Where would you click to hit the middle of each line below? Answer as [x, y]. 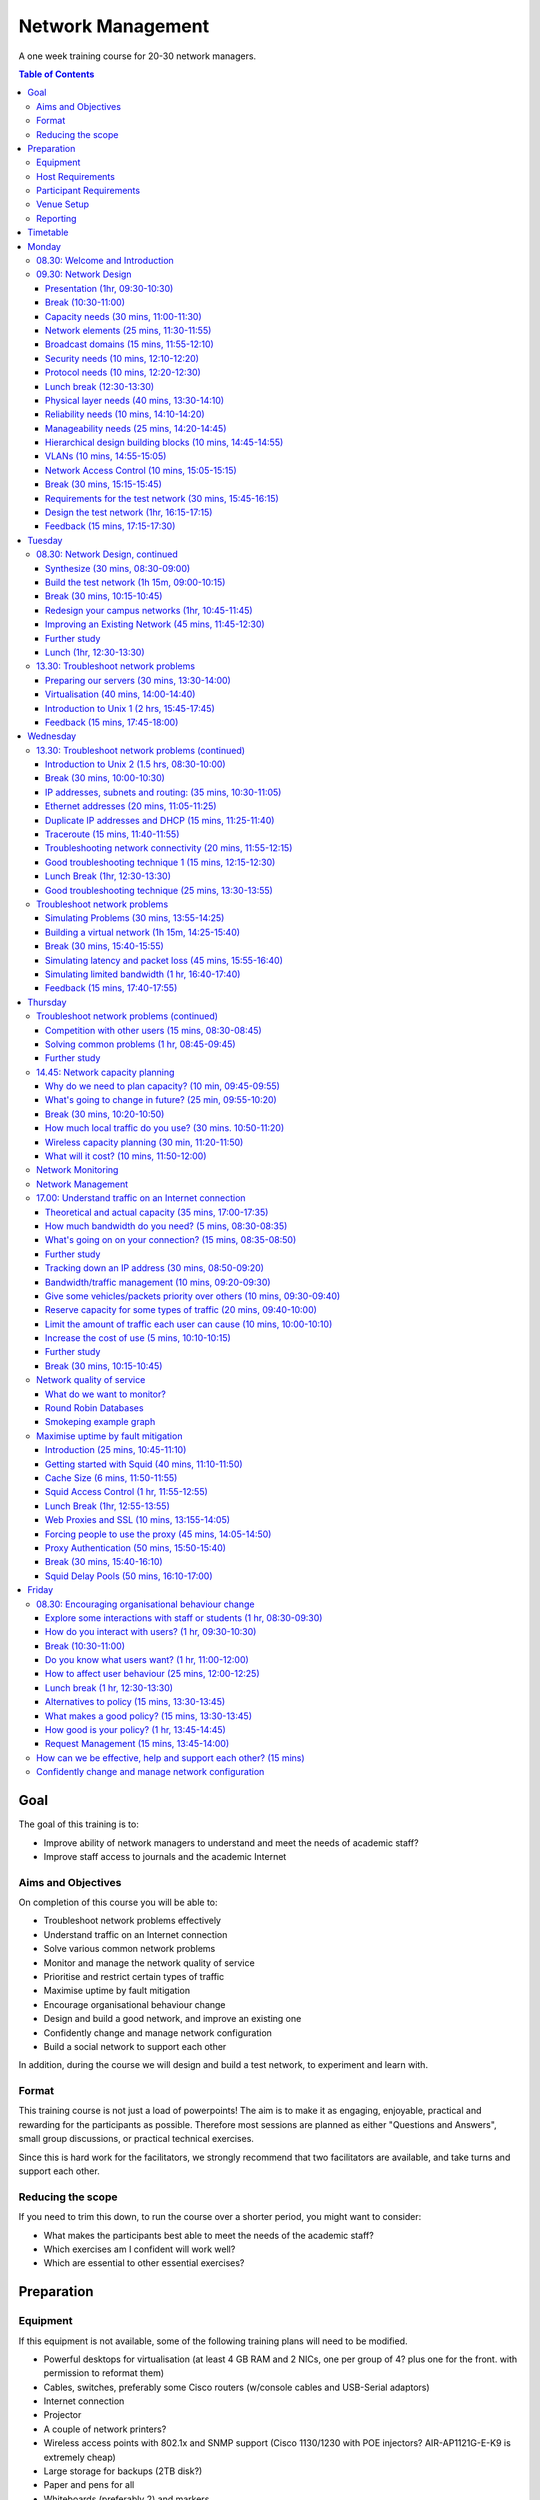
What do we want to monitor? [106, 1394]
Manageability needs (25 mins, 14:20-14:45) [136, 428]
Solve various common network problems [129, 1949]
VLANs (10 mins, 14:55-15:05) [106, 456]
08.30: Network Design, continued [107, 554]
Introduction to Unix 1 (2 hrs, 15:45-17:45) [130, 708]
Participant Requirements [88, 191]
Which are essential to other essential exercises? [144, 2263]
